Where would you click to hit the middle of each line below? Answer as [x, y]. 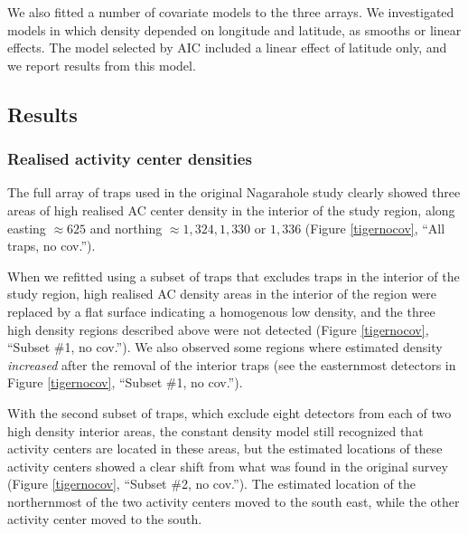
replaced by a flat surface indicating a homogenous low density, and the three [221, 311]
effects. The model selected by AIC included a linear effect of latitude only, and [227, 48]
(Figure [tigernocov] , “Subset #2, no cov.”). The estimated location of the [211, 484]
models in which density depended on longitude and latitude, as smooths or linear [234, 29]
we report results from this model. [102, 65]
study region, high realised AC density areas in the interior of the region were [222, 294]
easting [27, 228]
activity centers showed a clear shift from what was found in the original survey [228, 466]
